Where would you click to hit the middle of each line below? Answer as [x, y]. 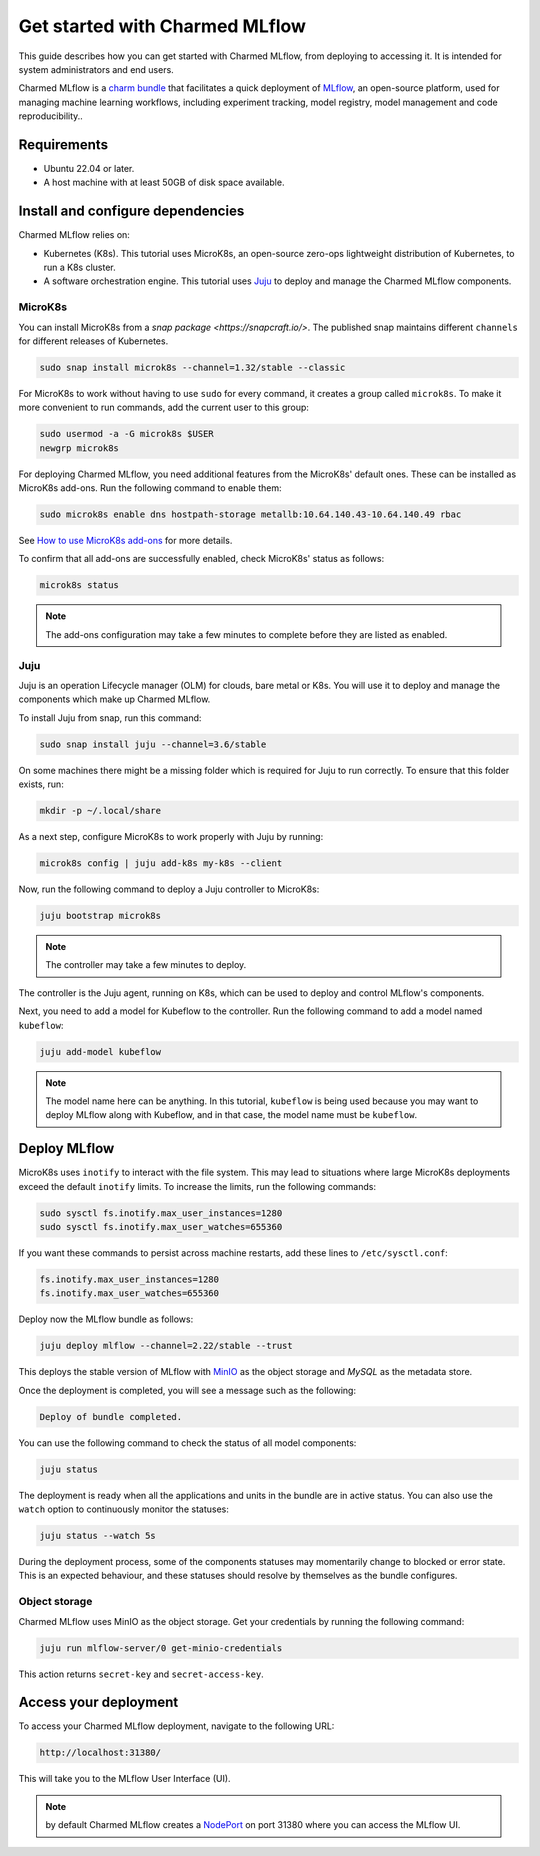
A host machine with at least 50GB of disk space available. [164, 182]
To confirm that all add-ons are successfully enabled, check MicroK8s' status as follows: [201, 559]
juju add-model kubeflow [100, 1051]
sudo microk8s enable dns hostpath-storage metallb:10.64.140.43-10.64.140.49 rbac [250, 514]
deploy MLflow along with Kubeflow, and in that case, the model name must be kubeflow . [231, 1115]
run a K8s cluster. [80, 267]
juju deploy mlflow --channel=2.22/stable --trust [166, 1346]
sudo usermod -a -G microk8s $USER [126, 434]
